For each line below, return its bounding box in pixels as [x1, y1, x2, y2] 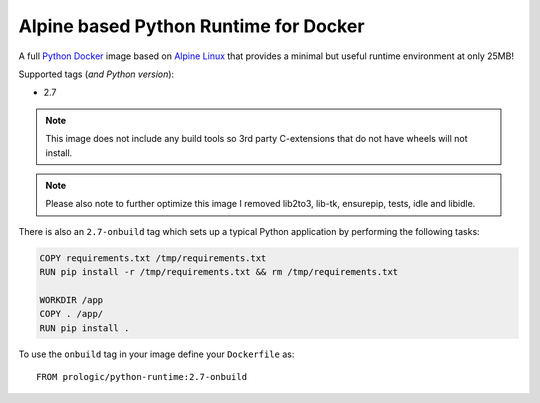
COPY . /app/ [39, 308, 104, 320]
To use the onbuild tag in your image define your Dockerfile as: [18, 348, 295, 360]
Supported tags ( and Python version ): [18, 68, 175, 80]
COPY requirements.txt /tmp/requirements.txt [39, 252, 267, 264]
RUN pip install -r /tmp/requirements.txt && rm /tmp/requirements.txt [39, 266, 399, 278]
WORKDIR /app [39, 294, 104, 305]
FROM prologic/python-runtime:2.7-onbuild [36, 371, 248, 382]
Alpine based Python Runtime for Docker [18, 15, 365, 37]
